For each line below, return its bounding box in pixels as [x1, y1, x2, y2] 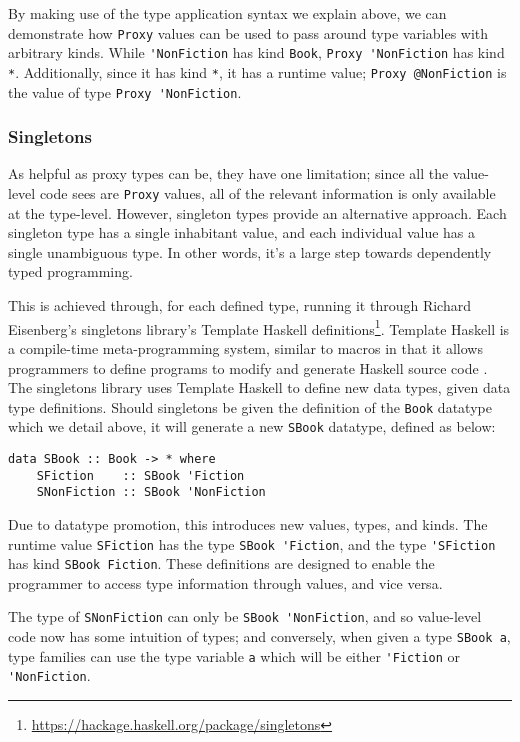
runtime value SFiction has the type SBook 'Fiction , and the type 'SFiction [8, 533, 496, 554]
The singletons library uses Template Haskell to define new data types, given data [8, 377, 511, 398]
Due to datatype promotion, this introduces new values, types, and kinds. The [8, 513, 488, 534]
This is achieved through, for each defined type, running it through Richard [8, 295, 471, 316]
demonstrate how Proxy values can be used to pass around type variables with [8, 22, 489, 43]
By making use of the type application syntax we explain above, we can [8, 3, 447, 23]
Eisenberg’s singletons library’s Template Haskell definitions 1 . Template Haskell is [8, 315, 510, 339]
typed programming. [8, 261, 133, 282]
